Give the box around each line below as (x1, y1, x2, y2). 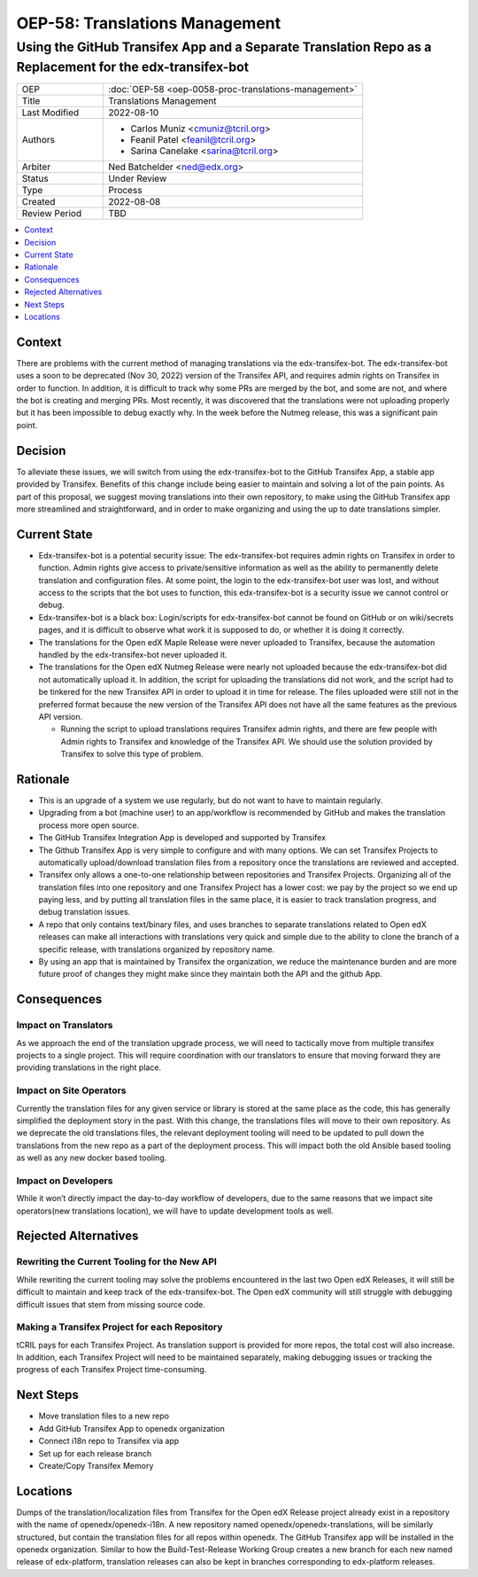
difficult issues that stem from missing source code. (16, 1299, 205, 1309)
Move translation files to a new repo (38, 1410, 170, 1422)
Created (21, 196, 56, 208)
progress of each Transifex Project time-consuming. (16, 1364, 207, 1375)
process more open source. (38, 820, 140, 831)
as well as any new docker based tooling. (16, 1152, 167, 1163)
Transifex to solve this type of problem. (60, 749, 204, 760)
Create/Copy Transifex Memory (38, 1460, 154, 1471)
